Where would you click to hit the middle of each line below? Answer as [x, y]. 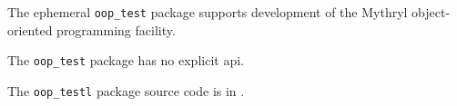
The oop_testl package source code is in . [126, 90]
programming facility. [116, 29]
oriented [30, 29]
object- [431, 12]
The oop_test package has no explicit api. [126, 60]
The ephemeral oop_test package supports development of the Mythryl [208, 12]
